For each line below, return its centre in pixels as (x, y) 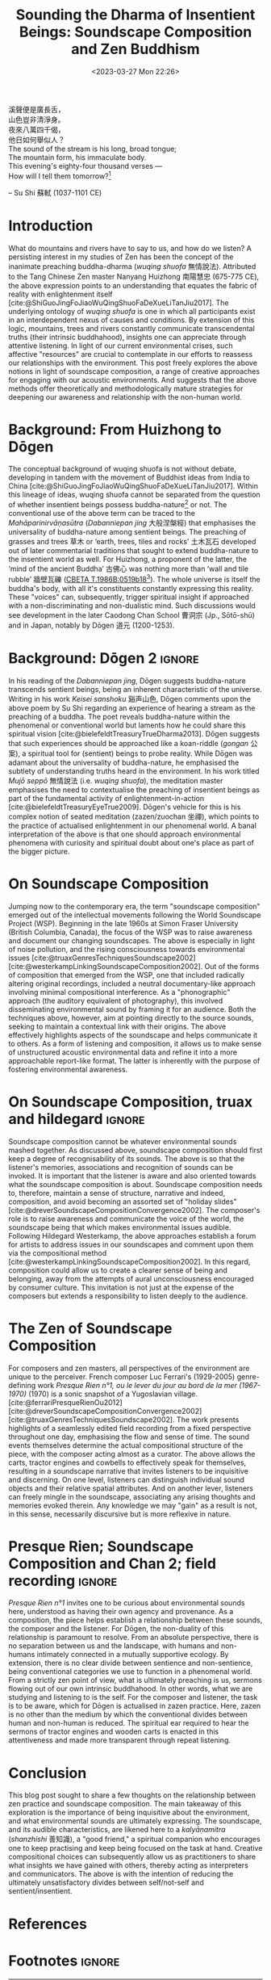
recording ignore (63, 1581)
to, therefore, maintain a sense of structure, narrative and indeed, (117, 1193)
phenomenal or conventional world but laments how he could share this (127, 725)
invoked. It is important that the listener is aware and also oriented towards (132, 1176)
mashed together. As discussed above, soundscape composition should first (135, 1150)
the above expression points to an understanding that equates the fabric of (133, 285)
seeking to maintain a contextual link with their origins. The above (117, 1026)
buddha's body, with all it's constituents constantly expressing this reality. (131, 588)
